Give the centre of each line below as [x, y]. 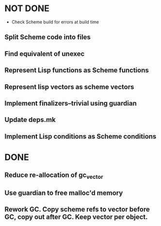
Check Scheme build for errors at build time [55, 22]
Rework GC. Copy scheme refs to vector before [77, 209]
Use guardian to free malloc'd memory [64, 193]
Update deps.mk [30, 120]
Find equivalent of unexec [45, 54]
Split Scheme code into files [48, 37]
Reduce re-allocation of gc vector [54, 176]
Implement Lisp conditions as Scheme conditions [80, 136]
